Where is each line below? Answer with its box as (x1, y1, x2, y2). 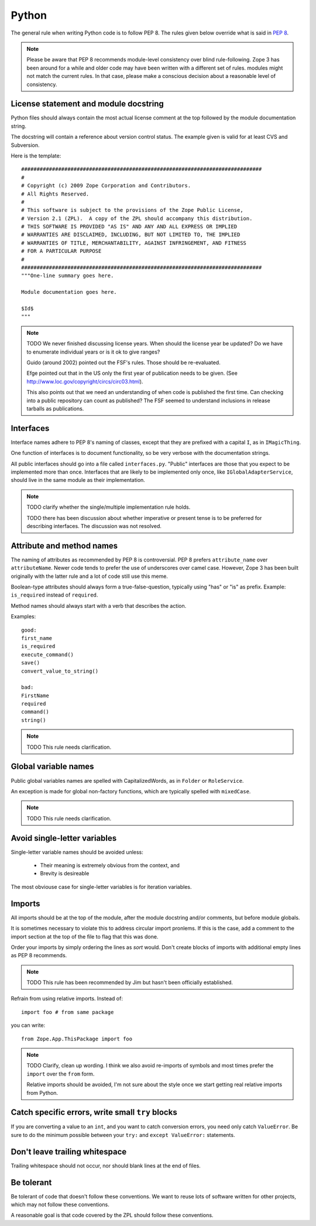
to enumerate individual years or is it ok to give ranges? (26, 348, 160, 355)
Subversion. (11, 141, 40, 149)
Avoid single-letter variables (11, 833, 117, 843)
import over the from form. (26, 1070, 95, 1077)
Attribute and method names (11, 540, 118, 550)
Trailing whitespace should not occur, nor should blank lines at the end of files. (11, 1162, 201, 1169)
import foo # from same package (21, 1009, 114, 1015)
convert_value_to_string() (21, 667, 99, 674)
